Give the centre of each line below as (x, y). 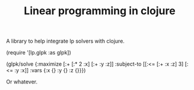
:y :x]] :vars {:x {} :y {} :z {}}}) (50, 70)
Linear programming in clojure (100, 11)
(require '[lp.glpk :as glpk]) (39, 53)
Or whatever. (22, 82)
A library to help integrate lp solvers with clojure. (65, 41)
